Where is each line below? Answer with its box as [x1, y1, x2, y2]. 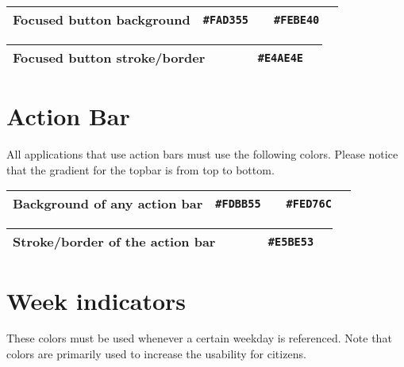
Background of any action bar [13, 194, 203, 213]
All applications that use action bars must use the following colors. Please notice [6, 146, 398, 162]
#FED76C [286, 197, 332, 210]
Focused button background [13, 10, 190, 29]
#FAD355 [202, 13, 249, 26]
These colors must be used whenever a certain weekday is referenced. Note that [6, 330, 392, 346]
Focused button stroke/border [13, 48, 206, 67]
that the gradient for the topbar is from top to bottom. [6, 161, 275, 178]
